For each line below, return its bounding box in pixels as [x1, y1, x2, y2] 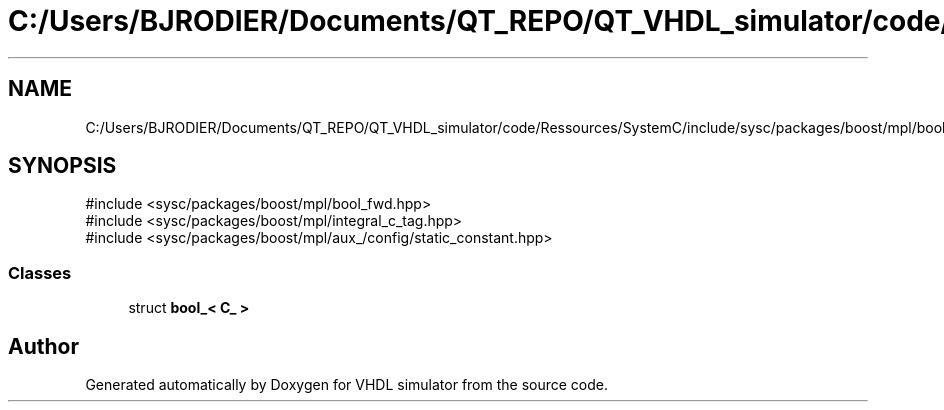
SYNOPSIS [8, 153, 117, 179]
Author [8, 333, 79, 359]
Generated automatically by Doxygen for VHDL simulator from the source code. [85, 376, 609, 394]
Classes [8, 262, 72, 283]
